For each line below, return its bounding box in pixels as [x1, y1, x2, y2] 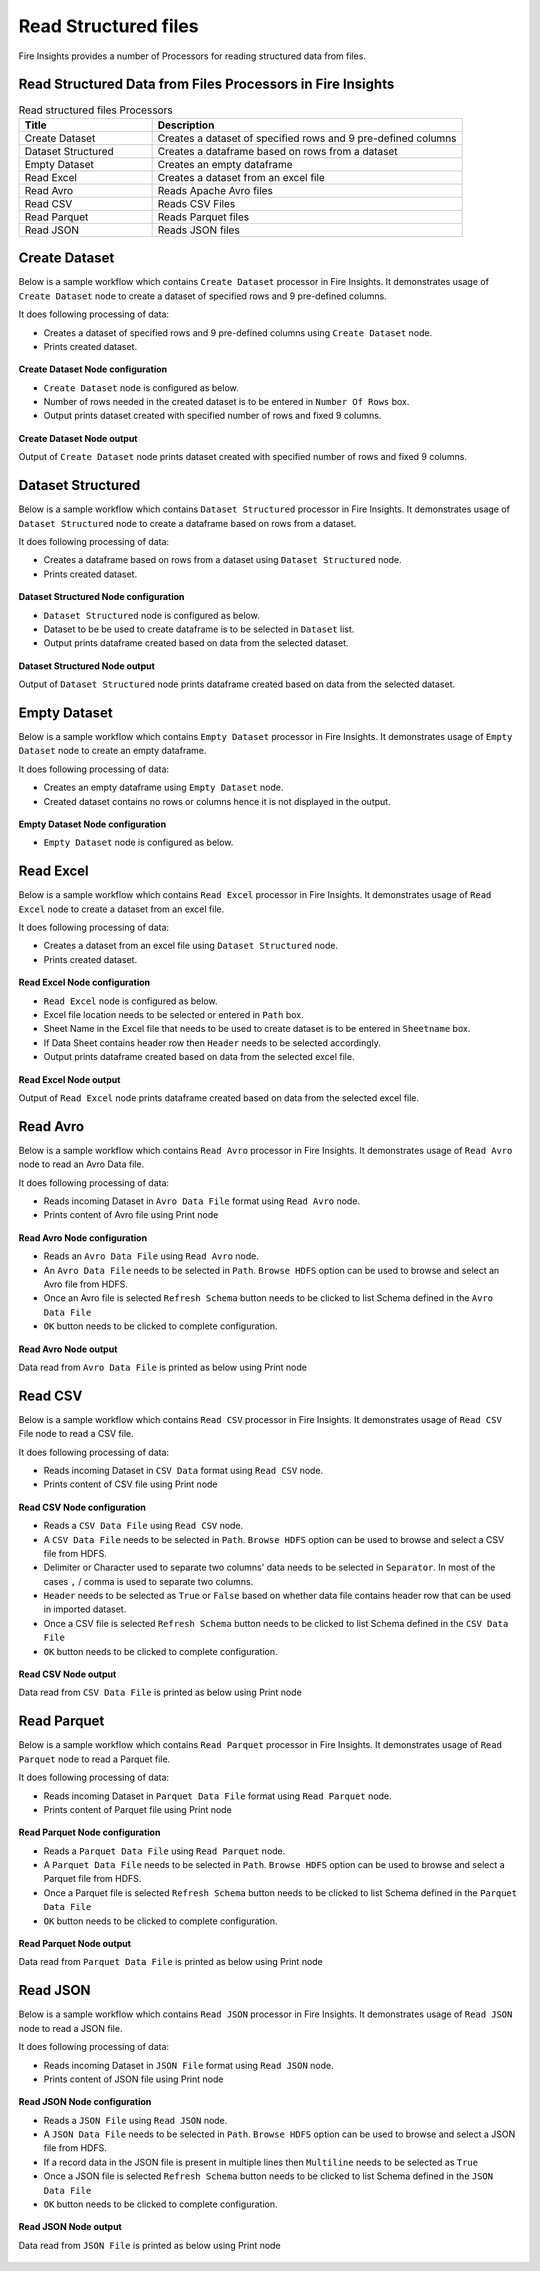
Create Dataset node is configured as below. [43, 381, 239, 394]
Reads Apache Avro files [157, 183, 274, 197]
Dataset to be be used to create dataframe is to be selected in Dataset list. [43, 623, 355, 635]
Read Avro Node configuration [18, 1231, 148, 1244]
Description [157, 118, 215, 132]
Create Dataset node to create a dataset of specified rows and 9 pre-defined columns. [18, 290, 387, 302]
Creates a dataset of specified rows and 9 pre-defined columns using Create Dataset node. [43, 326, 433, 339]
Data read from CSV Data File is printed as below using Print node [18, 1686, 302, 1699]
